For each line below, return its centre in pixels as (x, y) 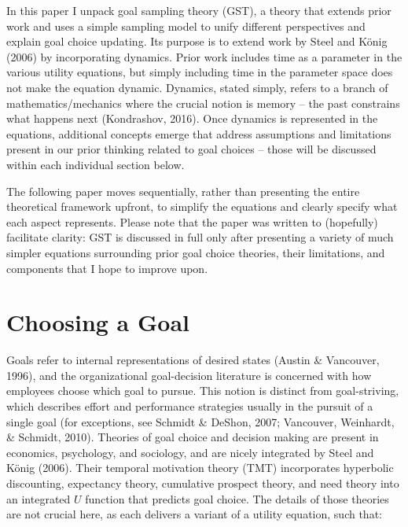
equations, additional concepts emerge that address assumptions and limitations (199, 133)
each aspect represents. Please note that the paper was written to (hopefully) (192, 221)
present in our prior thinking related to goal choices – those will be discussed (191, 149)
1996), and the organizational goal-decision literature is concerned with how (189, 375)
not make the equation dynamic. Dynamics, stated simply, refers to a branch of (197, 87)
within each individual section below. (96, 164)
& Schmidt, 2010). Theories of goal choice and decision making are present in (193, 437)
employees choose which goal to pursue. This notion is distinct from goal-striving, (203, 391)
